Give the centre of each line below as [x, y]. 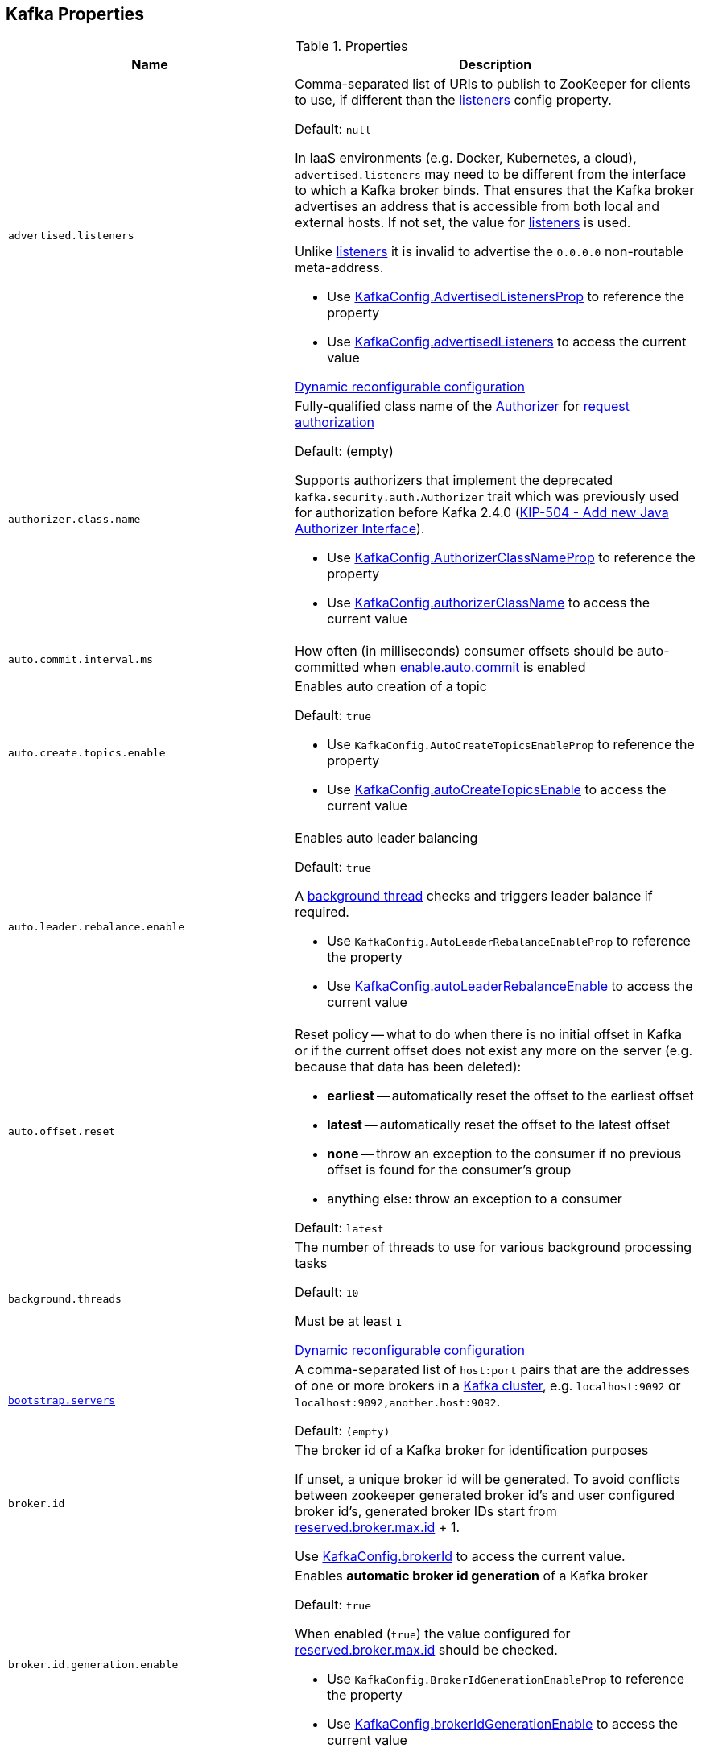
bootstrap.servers [62, 1400]
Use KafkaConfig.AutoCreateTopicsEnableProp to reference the [511, 745]
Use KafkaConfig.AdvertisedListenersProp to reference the [506, 297]
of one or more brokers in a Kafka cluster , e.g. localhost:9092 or [488, 1386]
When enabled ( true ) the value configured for [433, 1634]
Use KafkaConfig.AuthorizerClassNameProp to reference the [511, 558]
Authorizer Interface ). [360, 529]
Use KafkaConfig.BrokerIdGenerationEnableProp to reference [506, 1679]
